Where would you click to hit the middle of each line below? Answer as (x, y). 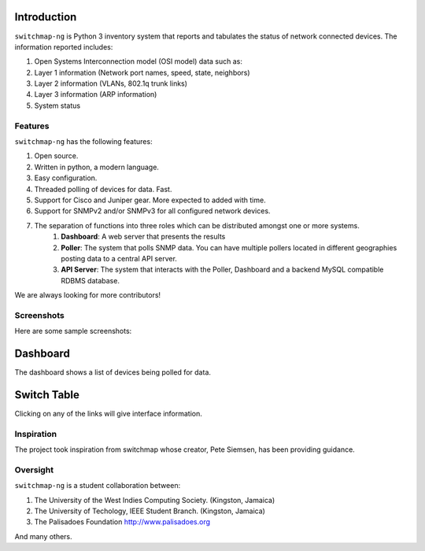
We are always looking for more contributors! (88, 295)
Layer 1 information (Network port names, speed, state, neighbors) (142, 72)
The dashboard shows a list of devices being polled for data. (113, 372)
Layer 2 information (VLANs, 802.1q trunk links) (111, 83)
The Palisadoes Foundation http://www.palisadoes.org (122, 522)
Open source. (56, 156)
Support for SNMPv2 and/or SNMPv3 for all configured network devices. (152, 211)
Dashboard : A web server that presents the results (143, 237)
